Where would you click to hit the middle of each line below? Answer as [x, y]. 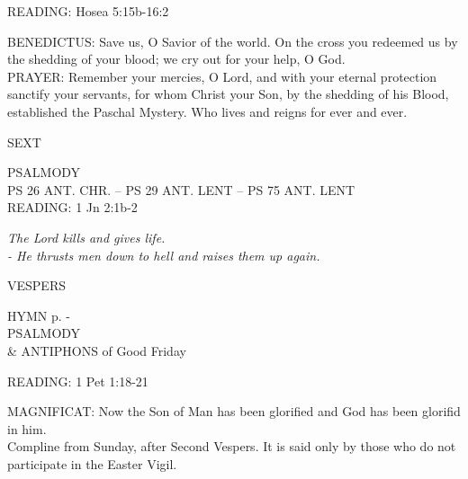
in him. [27, 428]
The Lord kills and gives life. [86, 237]
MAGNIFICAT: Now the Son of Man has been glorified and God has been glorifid [234, 411]
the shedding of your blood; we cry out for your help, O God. [176, 59]
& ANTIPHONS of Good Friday [97, 350]
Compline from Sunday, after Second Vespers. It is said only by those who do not [232, 446]
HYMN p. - [39, 315]
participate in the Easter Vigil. [92, 463]
